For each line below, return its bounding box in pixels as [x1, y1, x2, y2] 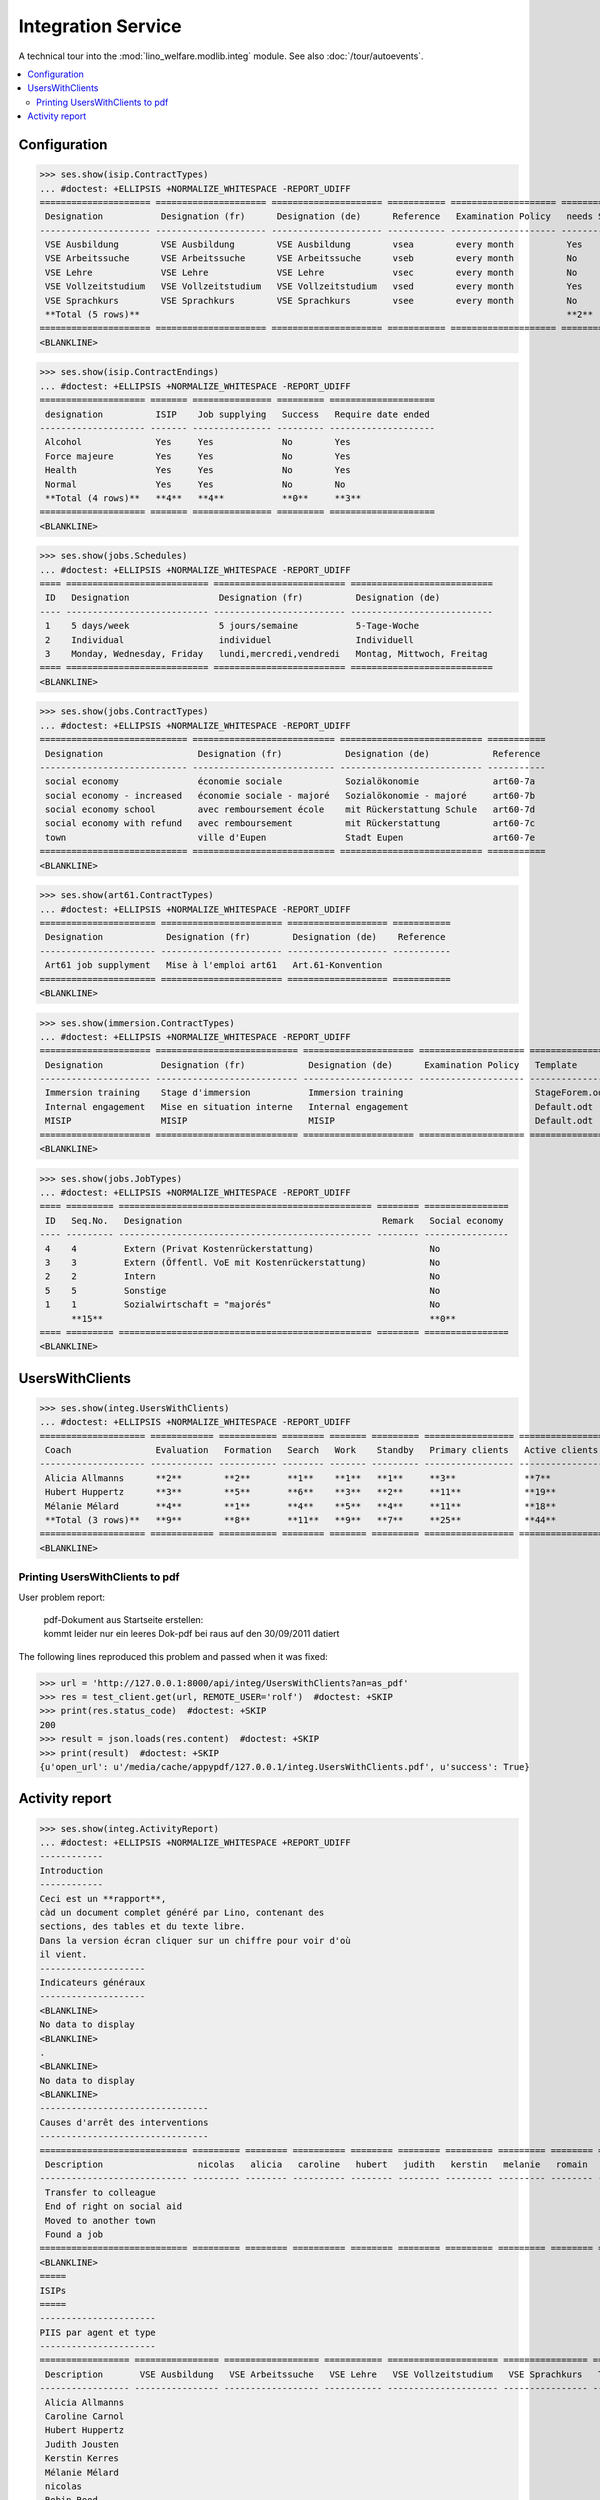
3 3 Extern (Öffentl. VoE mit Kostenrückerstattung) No [45, 1256, 441, 1268]
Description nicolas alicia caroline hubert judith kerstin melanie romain [45, 2159, 589, 2170]
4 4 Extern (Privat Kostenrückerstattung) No [45, 1243, 441, 1254]
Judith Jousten [45, 2438, 120, 2450]
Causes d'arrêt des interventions [39, 2116, 209, 2128]
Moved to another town [45, 2215, 157, 2226]
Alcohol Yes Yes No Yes [45, 436, 351, 448]
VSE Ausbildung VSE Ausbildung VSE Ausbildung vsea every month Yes [45, 239, 583, 250]
